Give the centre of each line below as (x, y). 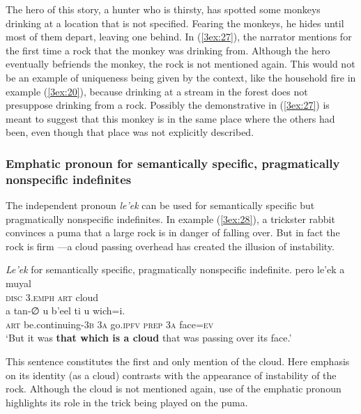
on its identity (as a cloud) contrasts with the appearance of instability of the (171, 375)
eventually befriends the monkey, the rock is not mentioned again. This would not (180, 64)
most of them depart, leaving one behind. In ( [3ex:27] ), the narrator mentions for (179, 37)
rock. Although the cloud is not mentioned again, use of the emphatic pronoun (174, 389)
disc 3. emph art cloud (52, 297)
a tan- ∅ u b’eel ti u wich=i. (66, 310)
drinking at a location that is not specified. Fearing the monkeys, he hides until (175, 23)
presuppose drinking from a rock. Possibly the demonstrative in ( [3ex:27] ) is (168, 105)
